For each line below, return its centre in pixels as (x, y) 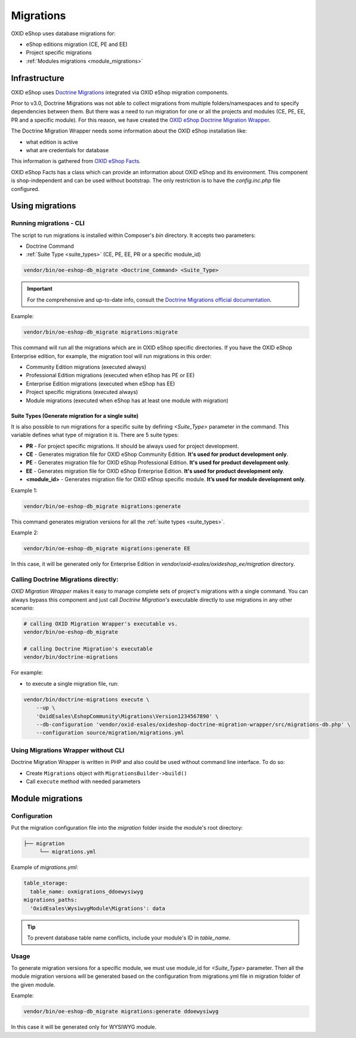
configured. (25, 189)
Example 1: (24, 490)
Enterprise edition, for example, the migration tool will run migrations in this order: (111, 356)
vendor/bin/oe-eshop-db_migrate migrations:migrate (101, 332)
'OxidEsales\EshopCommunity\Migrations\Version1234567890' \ (127, 716)
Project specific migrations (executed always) (82, 392)
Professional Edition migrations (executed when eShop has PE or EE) (110, 375)
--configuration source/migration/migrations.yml (110, 733)
